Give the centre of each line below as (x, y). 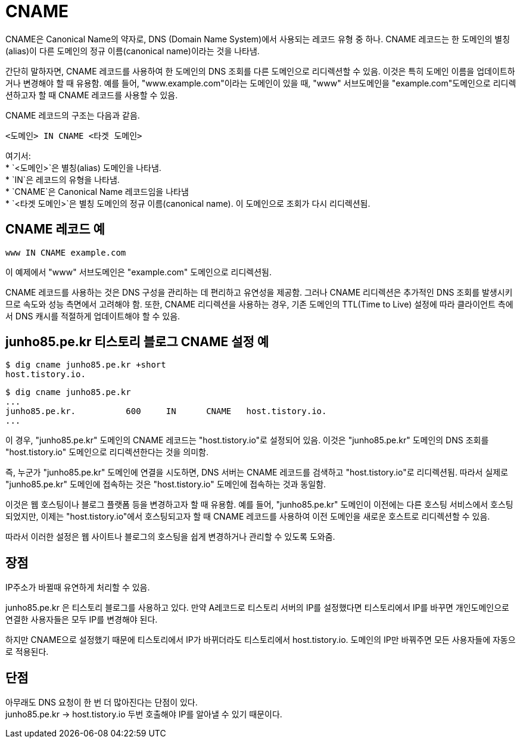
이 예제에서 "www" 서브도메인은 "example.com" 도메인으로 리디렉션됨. (139, 272)
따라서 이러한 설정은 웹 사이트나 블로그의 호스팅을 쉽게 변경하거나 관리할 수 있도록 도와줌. (170, 537)
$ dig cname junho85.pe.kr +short (86, 365)
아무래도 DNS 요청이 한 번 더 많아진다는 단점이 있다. (102, 702)
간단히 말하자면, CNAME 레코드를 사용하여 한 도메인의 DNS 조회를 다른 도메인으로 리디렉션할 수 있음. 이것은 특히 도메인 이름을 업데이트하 (260, 71)
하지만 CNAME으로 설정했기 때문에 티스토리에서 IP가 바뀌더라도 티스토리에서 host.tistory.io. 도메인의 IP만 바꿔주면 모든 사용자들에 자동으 (261, 640)
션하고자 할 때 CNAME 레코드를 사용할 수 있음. (92, 95)
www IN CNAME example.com (66, 252)
